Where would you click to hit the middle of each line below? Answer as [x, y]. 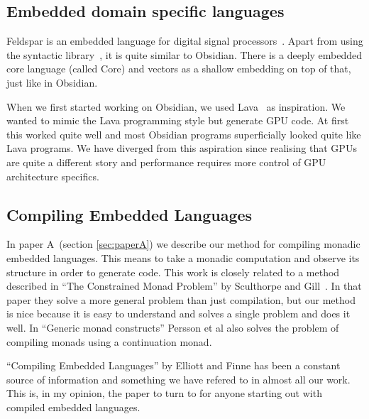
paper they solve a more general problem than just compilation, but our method [181, 299]
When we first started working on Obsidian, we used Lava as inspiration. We [176, 106]
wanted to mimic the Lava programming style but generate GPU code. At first [178, 120]
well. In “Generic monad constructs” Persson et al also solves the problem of [173, 327]
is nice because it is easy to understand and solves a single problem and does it [178, 314]
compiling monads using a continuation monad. [109, 341]
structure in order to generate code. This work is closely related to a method [173, 272]
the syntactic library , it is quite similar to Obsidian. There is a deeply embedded [184, 54]
